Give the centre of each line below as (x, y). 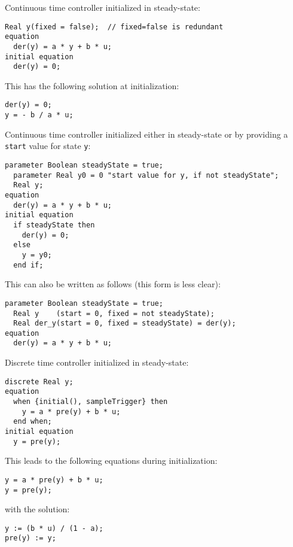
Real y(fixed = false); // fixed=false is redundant (114, 27)
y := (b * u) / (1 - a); (54, 528)
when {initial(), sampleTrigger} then (91, 402)
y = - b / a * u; (39, 115)
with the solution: (37, 509)
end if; (28, 265)
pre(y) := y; (30, 538)
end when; (33, 422)
